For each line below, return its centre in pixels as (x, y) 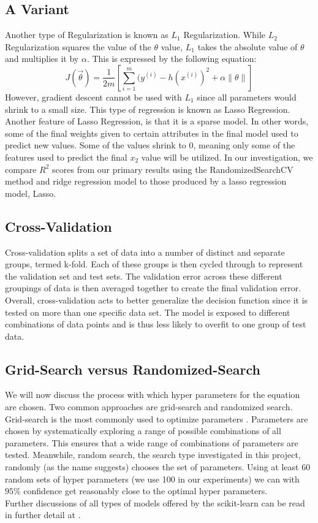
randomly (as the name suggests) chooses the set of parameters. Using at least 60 (158, 467)
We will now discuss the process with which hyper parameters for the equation (153, 395)
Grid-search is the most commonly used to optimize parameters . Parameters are (157, 418)
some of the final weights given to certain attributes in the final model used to (152, 133)
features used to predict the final (66, 157)
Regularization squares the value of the (78, 46)
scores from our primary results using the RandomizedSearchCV (173, 169)
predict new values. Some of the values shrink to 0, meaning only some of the (150, 145)
